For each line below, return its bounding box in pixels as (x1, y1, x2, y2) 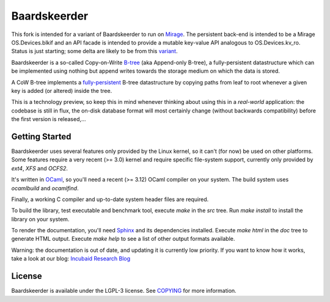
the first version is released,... (11, 116, 86, 123)
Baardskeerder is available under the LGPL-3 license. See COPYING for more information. (11, 287, 237, 295)
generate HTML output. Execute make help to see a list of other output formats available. (11, 235, 235, 243)
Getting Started (11, 131, 71, 142)
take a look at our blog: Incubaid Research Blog (11, 255, 131, 262)
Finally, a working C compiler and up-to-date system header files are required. (11, 196, 209, 203)
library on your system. (11, 215, 70, 223)
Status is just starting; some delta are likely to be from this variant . (11, 48, 178, 55)
